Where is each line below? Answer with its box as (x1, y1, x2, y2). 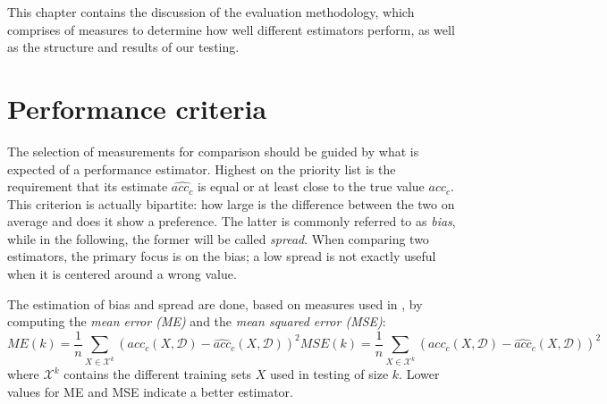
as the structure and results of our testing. (7, 38, 240, 56)
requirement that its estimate (7, 177, 168, 196)
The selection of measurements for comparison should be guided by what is (7, 141, 419, 160)
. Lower (399, 365, 440, 383)
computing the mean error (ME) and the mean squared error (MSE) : (7, 312, 386, 331)
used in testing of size (270, 365, 389, 383)
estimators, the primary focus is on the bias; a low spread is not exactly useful (7, 247, 436, 265)
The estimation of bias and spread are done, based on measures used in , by (7, 294, 423, 313)
